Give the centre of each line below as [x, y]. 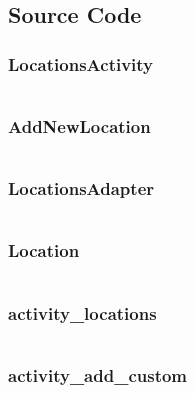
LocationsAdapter [81, 188]
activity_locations [82, 312]
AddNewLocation [79, 125]
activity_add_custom [98, 374]
